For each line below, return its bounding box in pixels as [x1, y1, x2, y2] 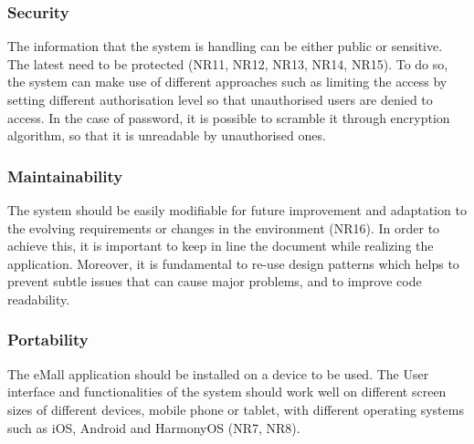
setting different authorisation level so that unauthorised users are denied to [7, 90, 433, 108]
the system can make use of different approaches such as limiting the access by [7, 72, 448, 91]
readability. [7, 289, 70, 308]
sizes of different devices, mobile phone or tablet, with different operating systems [7, 399, 464, 418]
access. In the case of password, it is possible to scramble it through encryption [7, 108, 450, 127]
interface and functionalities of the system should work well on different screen [7, 382, 447, 401]
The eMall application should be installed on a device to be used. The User [7, 364, 429, 383]
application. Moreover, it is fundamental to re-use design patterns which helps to [7, 253, 459, 273]
